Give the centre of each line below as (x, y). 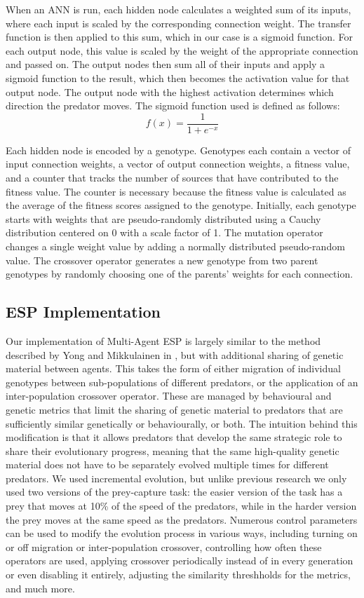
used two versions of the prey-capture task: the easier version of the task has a (174, 492)
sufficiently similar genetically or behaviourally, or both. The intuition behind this (182, 423)
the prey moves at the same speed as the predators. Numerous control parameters (182, 519)
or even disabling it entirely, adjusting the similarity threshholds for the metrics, (178, 575)
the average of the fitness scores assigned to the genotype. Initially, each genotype (181, 205)
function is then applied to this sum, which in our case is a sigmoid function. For (180, 37)
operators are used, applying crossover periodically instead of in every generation (180, 560)
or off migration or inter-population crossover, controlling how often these (164, 546)
